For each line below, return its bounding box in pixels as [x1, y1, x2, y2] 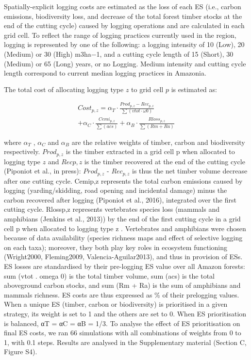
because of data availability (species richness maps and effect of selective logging [4, 233, 243, 243]
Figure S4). [4, 346, 37, 357]
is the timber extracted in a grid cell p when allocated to [66, 146, 235, 157]
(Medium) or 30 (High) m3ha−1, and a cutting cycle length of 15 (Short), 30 [4, 48, 234, 59]
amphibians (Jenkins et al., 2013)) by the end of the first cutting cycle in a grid [4, 214, 241, 224]
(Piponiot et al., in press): [4, 166, 81, 176]
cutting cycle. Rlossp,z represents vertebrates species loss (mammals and [4, 204, 219, 214]
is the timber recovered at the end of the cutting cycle [84, 156, 245, 166]
